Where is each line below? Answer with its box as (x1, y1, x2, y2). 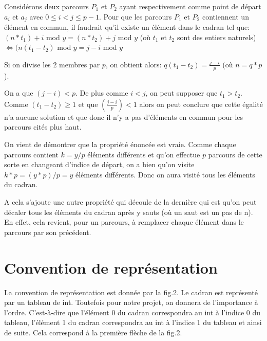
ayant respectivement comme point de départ (119, 1, 261, 11)
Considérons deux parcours (4, 1, 89, 11)
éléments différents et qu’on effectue (87, 149, 200, 159)
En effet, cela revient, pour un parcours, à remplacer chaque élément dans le (4, 217, 244, 227)
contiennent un (202, 11, 249, 22)
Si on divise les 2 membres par (4, 59, 100, 69)
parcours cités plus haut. (4, 121, 82, 132)
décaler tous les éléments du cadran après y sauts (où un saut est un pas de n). (4, 206, 253, 217)
